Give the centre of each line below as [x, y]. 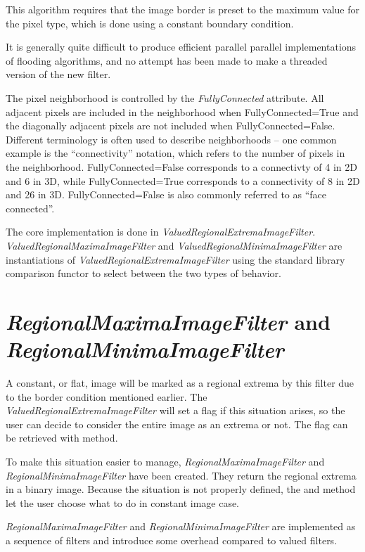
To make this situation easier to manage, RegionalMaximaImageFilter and [165, 461]
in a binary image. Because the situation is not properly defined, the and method [181, 489]
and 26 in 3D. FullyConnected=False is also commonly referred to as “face [166, 194]
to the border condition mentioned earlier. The [107, 396]
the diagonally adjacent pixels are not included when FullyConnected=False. [171, 126]
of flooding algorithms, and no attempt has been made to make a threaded [167, 60]
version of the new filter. [58, 74]
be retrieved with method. [62, 438]
